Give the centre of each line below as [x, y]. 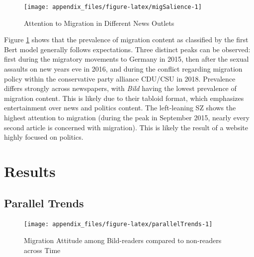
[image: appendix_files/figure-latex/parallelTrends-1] [118, 224]
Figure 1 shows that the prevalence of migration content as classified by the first [126, 40]
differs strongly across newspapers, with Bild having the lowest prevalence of [120, 88]
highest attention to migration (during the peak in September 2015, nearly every [127, 117]
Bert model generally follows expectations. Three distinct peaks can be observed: [127, 49]
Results [30, 171]
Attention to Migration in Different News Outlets [99, 23]
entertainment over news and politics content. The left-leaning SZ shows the [120, 108]
